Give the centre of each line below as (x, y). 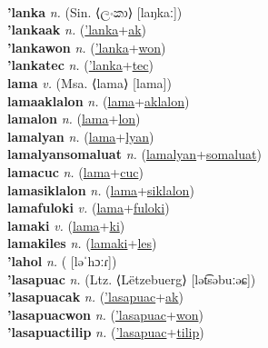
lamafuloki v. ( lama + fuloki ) (89, 208)
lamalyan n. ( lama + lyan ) (81, 136)
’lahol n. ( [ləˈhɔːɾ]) (62, 260)
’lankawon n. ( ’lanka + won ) (87, 47)
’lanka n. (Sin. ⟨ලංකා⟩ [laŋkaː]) (95, 11)
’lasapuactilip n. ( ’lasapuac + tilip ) (106, 332)
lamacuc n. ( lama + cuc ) (75, 171)
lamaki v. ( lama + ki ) (66, 225)
